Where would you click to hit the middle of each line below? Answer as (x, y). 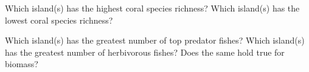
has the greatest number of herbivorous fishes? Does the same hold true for (145, 52)
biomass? (22, 64)
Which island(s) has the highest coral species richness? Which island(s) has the (152, 8)
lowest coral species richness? (59, 20)
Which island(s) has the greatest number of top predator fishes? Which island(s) (155, 40)
